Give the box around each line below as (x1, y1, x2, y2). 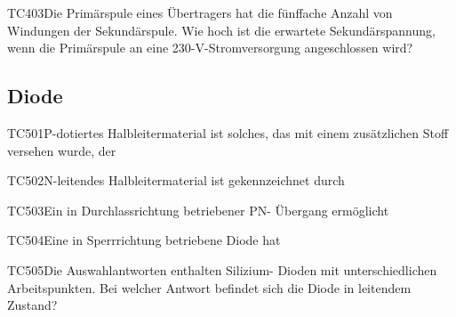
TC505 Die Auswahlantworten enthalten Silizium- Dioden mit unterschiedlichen (7, 260, 437, 279)
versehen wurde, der (7, 141, 116, 159)
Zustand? (7, 296, 58, 314)
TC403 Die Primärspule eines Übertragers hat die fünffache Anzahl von (7, 4, 393, 21)
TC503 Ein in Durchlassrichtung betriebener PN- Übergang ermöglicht (7, 200, 389, 219)
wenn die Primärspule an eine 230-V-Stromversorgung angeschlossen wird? (7, 38, 413, 57)
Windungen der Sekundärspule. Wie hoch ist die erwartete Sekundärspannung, (7, 20, 436, 39)
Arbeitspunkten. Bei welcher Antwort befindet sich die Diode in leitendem (7, 278, 412, 297)
